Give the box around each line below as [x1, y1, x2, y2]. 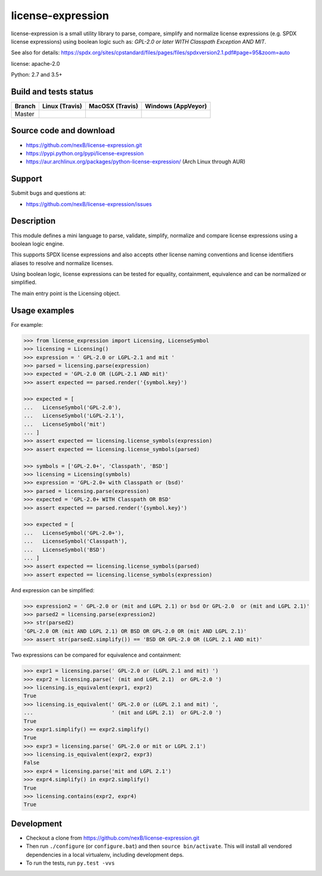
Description [11, 216, 56, 226]
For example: [11, 321, 44, 328]
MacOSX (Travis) [88, 102, 138, 111]
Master [14, 110, 35, 118]
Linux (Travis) [42, 102, 83, 111]
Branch [14, 102, 36, 111]
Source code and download [11, 125, 115, 136]
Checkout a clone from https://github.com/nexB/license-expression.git [26, 834, 200, 841]
